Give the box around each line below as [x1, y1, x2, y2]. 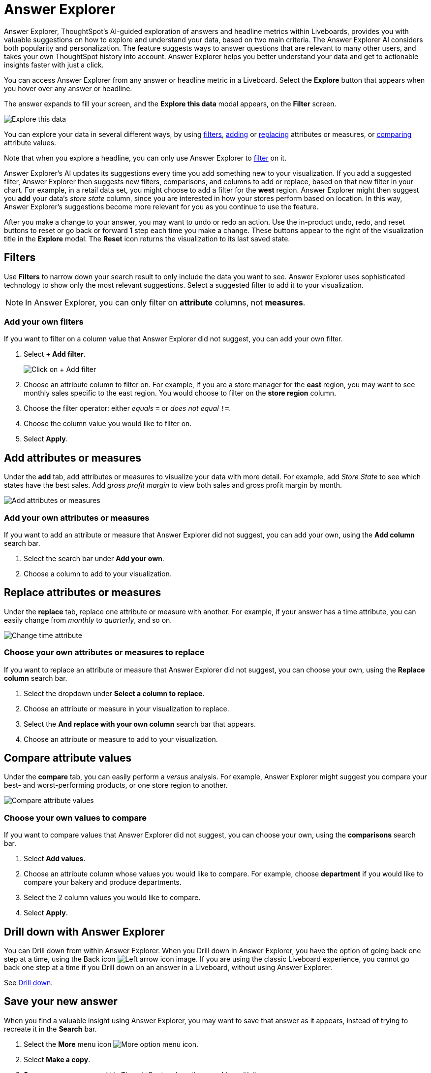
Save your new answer [4, 995, 118, 1008]
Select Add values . [24, 854, 86, 863]
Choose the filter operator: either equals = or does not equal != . [24, 404, 231, 413]
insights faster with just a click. [4, 60, 104, 69]
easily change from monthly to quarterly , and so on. [4, 615, 172, 624]
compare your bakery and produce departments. [24, 878, 182, 887]
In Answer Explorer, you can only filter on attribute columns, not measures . [25, 297, 306, 307]
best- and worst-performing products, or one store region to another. [4, 781, 228, 790]
